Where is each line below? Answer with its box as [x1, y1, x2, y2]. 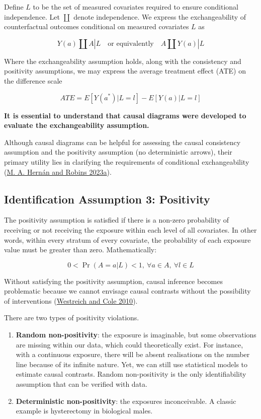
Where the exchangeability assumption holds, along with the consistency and [4, 55, 241, 66]
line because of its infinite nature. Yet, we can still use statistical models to [16, 359, 248, 369]
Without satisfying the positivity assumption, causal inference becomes [4, 275, 223, 286]
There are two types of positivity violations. [4, 312, 139, 323]
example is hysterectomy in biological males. [16, 405, 153, 416]
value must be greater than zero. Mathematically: [4, 244, 157, 255]
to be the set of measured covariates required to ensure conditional [33, 2, 238, 12]
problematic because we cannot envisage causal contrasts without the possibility [4, 286, 251, 296]
